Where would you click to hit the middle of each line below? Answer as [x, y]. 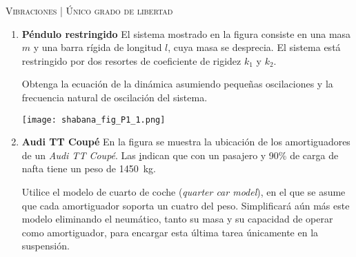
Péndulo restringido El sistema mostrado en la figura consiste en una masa [186, 33]
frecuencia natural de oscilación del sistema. [115, 97]
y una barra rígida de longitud [98, 47]
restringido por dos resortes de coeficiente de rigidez [131, 60]
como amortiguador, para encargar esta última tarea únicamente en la [170, 232]
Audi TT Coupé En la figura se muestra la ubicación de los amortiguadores [186, 142]
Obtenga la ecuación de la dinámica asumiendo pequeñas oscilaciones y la [177, 84]
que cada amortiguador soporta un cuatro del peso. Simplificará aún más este [186, 205]
